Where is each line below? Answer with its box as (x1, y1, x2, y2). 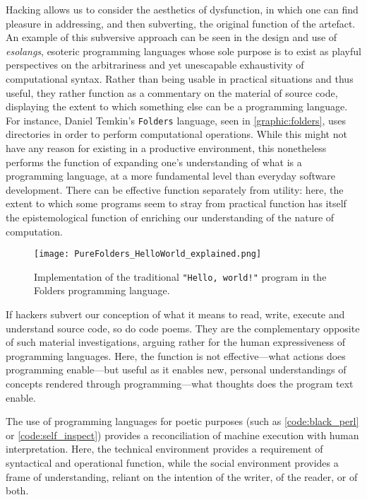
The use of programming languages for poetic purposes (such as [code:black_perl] (6, 414, 359, 429)
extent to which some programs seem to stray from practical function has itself (6, 196, 347, 211)
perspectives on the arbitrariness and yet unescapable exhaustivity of (6, 57, 304, 72)
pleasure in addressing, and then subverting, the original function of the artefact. (6, 16, 356, 30)
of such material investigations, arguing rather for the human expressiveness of (6, 335, 346, 349)
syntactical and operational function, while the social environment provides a (6, 455, 339, 470)
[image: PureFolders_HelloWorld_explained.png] (34, 249, 262, 260)
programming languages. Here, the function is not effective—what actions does (6, 348, 346, 363)
